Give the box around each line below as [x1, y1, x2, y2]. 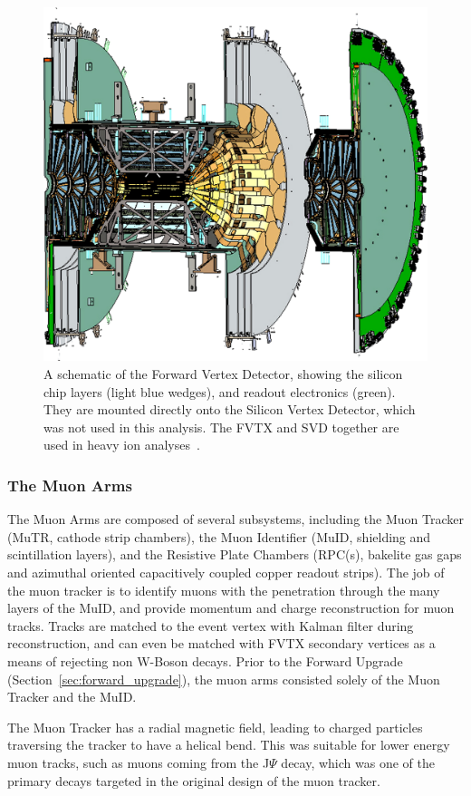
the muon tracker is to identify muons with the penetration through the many [7, 580, 440, 599]
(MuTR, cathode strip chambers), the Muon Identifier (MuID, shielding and [7, 527, 431, 546]
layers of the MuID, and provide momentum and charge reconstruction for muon [7, 598, 455, 617]
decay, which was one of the [281, 752, 435, 772]
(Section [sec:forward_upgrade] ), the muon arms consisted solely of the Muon [7, 669, 440, 688]
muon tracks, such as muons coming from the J [7, 752, 270, 772]
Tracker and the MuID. [7, 687, 137, 706]
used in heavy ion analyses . [43, 435, 200, 454]
